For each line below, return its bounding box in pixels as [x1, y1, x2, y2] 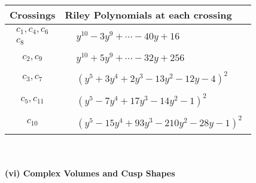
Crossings [10, 8, 56, 22]
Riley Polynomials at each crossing [65, 8, 232, 22]
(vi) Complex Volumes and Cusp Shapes [5, 167, 175, 179]
